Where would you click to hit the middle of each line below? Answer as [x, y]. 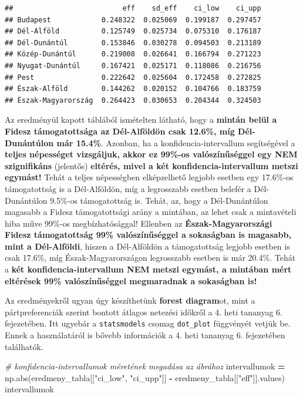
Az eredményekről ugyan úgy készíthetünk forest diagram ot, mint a [130, 300]
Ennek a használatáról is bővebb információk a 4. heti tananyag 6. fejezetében [145, 335]
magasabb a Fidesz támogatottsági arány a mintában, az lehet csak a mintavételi [151, 212]
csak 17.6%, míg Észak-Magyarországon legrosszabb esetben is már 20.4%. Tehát [150, 258]
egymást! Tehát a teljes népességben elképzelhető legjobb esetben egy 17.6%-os [149, 177]
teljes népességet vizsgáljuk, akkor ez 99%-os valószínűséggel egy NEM [151, 154]
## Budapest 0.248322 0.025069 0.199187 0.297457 [133, 20]
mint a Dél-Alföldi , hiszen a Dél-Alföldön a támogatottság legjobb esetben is [147, 246]
